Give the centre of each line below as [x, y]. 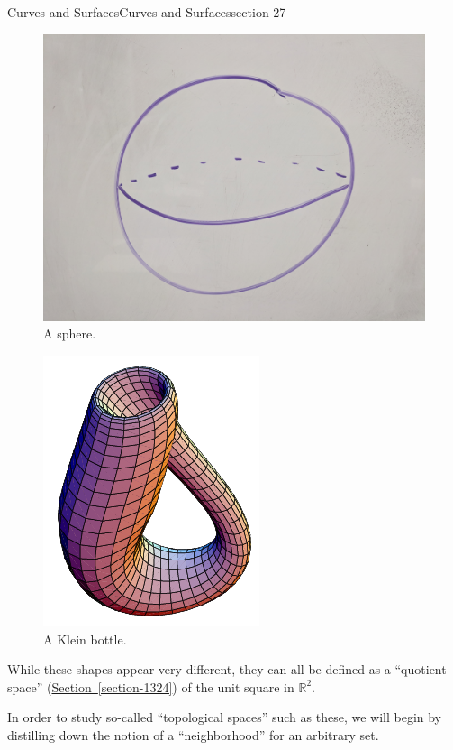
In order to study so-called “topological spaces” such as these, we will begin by [225, 717]
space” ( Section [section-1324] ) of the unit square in [151, 686]
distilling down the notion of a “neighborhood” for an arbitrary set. [193, 735]
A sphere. [70, 333]
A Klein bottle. [85, 639]
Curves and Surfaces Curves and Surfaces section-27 [147, 12]
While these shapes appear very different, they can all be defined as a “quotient [227, 669]
